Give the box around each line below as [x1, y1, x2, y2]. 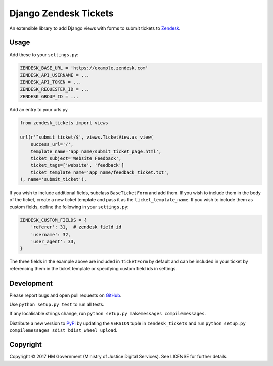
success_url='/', [30, 142, 74, 147]
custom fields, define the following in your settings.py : [9, 204, 129, 210]
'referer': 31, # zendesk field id [30, 224, 121, 230]
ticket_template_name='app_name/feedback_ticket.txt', [30, 169, 169, 175]
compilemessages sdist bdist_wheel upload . [9, 327, 118, 333]
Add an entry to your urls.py [9, 106, 68, 112]
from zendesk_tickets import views [20, 120, 108, 126]
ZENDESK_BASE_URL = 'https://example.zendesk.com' [20, 65, 149, 71]
